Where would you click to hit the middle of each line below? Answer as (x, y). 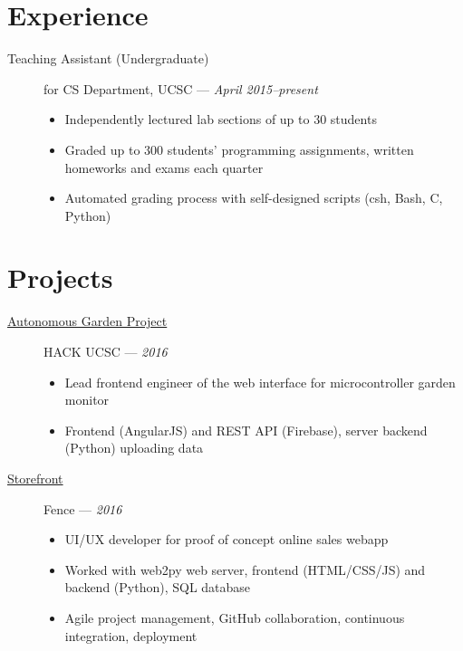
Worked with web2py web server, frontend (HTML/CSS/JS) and (245, 569)
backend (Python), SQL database (158, 587)
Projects (60, 278)
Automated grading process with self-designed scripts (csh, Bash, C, (254, 198)
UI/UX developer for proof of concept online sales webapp (227, 539)
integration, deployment (131, 635)
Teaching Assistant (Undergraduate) (108, 58)
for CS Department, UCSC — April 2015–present (181, 88)
